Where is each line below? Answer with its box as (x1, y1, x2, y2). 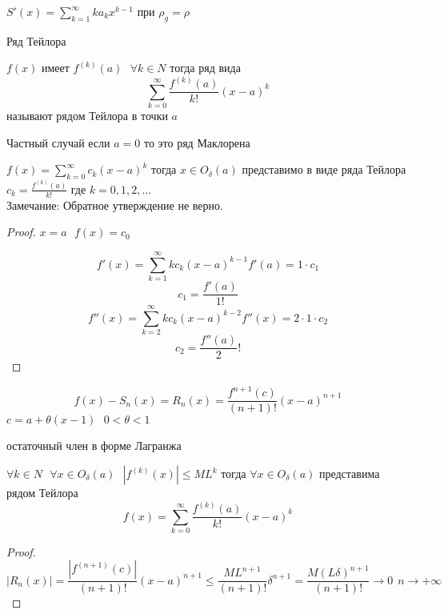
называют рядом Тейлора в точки (6, 107, 168, 124)
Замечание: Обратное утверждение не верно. (6, 196, 223, 213)
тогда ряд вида (170, 59, 241, 76)
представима (318, 465, 380, 482)
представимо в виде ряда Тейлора (242, 161, 406, 178)
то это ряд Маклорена (143, 134, 250, 150)
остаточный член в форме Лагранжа (6, 437, 182, 454)
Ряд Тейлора (6, 32, 66, 49)
